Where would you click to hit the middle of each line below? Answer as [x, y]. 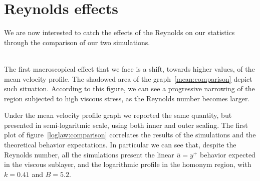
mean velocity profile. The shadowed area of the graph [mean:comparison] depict [128, 78]
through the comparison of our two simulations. [77, 42]
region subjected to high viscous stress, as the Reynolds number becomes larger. [127, 98]
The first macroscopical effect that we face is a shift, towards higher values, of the [129, 68]
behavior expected [228, 154]
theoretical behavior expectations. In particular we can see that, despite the [120, 145]
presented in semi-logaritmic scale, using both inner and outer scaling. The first [126, 125]
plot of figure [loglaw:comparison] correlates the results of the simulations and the [130, 135]
